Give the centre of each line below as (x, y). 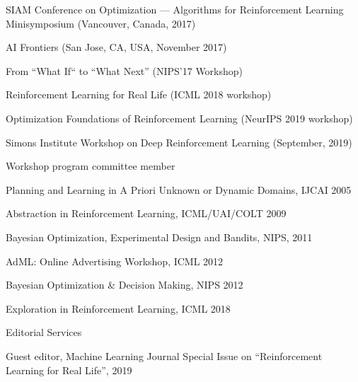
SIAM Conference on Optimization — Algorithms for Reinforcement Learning (175, 9)
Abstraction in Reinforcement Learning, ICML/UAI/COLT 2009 (146, 213)
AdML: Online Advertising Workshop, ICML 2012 (115, 261)
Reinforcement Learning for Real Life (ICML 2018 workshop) (139, 94)
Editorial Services (44, 332)
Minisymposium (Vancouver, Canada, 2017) (101, 23)
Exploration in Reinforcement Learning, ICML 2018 (118, 308)
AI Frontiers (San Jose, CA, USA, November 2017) (116, 47)
